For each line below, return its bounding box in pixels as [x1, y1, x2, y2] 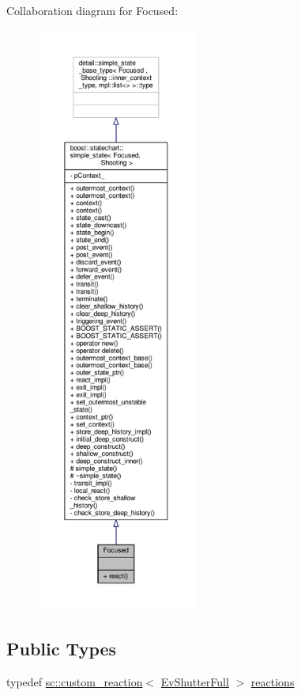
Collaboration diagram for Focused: [6, 2, 179, 18]
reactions [250, 673, 295, 689]
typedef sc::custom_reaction [6, 673, 143, 689]
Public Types [6, 636, 117, 660]
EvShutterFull [160, 673, 229, 689]
